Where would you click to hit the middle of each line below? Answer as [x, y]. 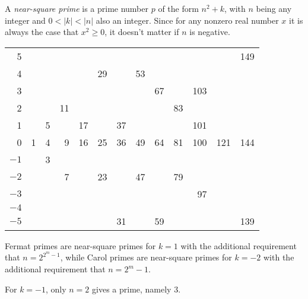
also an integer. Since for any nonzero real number [187, 20]
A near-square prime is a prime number [77, 8]
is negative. [210, 32]
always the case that [42, 32]
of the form [178, 8]
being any [274, 8]
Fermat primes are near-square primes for [80, 245]
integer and [25, 20]
